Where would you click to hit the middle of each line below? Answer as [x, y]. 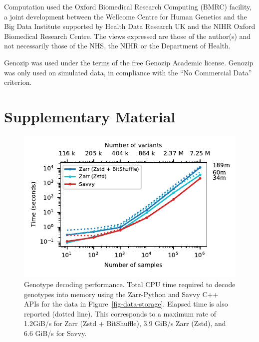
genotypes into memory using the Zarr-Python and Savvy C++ [121, 294]
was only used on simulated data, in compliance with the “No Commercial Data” [128, 72]
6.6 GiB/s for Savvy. [55, 333]
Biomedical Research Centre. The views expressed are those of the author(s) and [128, 36]
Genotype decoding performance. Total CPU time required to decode [130, 284]
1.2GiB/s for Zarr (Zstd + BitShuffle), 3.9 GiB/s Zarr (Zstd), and [125, 323]
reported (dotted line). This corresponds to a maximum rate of [120, 313]
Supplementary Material [90, 116]
